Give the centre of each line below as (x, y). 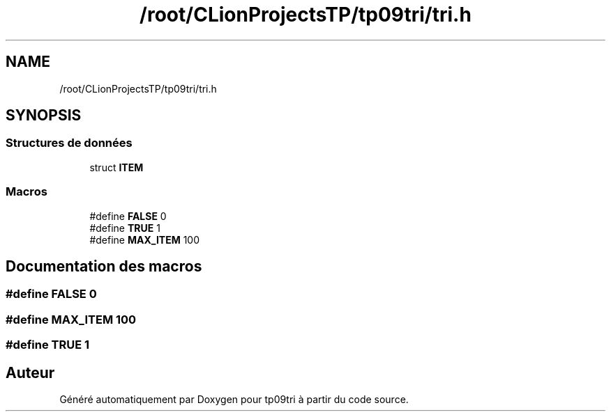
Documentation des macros (104, 266)
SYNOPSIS (44, 116)
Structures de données (69, 143)
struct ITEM (116, 167)
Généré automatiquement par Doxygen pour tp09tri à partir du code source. (234, 399)
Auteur (30, 372)
